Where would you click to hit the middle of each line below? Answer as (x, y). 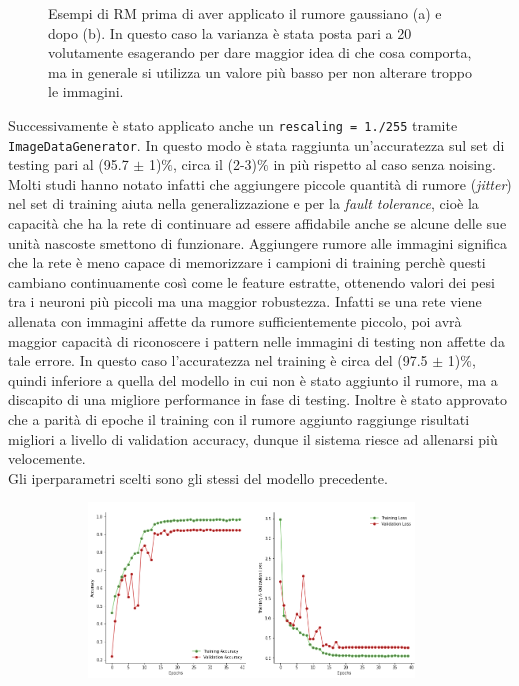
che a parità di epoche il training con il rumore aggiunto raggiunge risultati (239, 419)
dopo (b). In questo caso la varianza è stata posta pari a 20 (230, 32)
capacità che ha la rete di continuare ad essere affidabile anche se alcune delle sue (257, 223)
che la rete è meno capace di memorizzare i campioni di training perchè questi (247, 262)
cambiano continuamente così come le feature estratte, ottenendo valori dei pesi (251, 281)
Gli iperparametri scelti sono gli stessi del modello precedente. (198, 477)
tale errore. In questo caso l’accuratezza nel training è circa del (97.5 (218, 360)
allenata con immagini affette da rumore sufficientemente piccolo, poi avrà (235, 321)
